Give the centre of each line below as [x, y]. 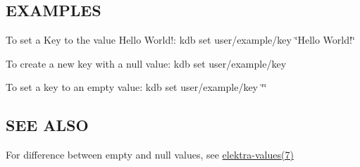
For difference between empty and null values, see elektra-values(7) [150, 155]
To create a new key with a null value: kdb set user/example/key [146, 63]
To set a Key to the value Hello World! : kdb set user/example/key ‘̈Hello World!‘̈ [180, 40]
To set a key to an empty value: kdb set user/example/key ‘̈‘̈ [136, 87]
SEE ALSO [47, 125]
